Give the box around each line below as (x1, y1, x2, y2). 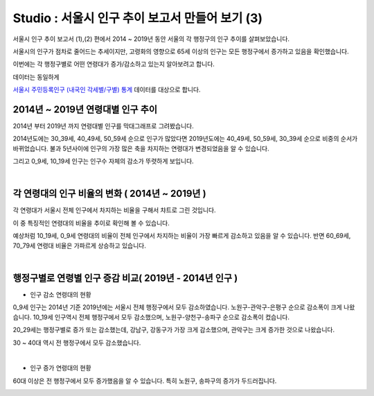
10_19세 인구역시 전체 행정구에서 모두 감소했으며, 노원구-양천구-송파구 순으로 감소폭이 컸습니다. (33, 313, 290, 321)
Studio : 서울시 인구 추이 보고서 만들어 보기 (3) (12, 10, 263, 26)
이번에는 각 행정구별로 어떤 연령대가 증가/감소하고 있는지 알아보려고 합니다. (12, 60, 215, 69)
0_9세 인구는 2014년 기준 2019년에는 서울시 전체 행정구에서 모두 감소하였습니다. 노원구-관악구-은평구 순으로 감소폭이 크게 (12, 303, 342, 311)
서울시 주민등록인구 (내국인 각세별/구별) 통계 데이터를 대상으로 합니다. (12, 85, 201, 94)
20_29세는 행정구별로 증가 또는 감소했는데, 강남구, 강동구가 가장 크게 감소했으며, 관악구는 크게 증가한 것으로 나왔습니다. (12, 326, 335, 334)
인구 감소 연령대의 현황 (30, 290, 91, 298)
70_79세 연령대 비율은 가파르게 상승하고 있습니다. (12, 241, 147, 250)
